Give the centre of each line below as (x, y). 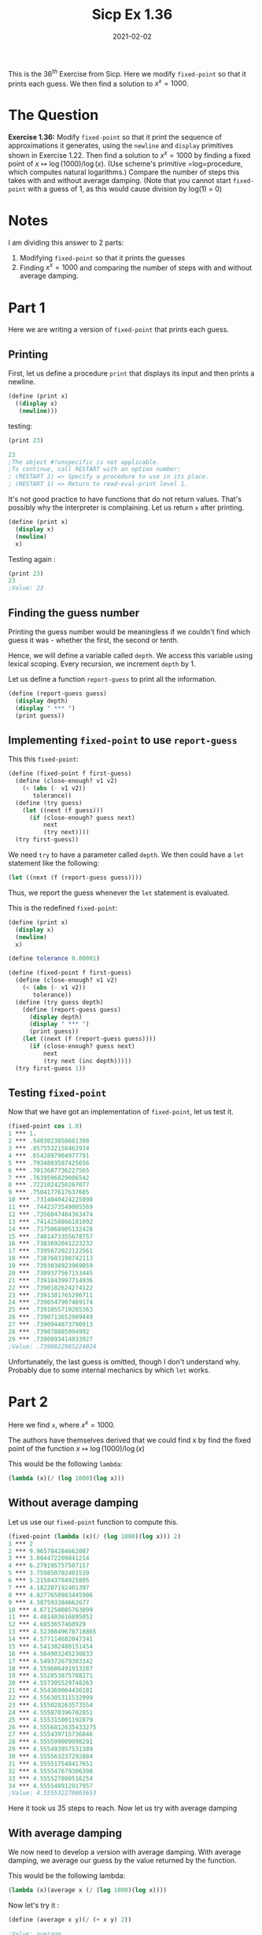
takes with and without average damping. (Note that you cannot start (120, 180)
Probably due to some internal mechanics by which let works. (109, 1370)
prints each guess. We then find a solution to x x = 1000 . (98, 83)
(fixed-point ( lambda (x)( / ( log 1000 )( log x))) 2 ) (94, 1536)
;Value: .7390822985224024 (52, 1346)
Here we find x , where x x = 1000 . (62, 1424)
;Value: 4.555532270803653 (52, 1793)
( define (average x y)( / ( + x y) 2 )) (70, 1919)
